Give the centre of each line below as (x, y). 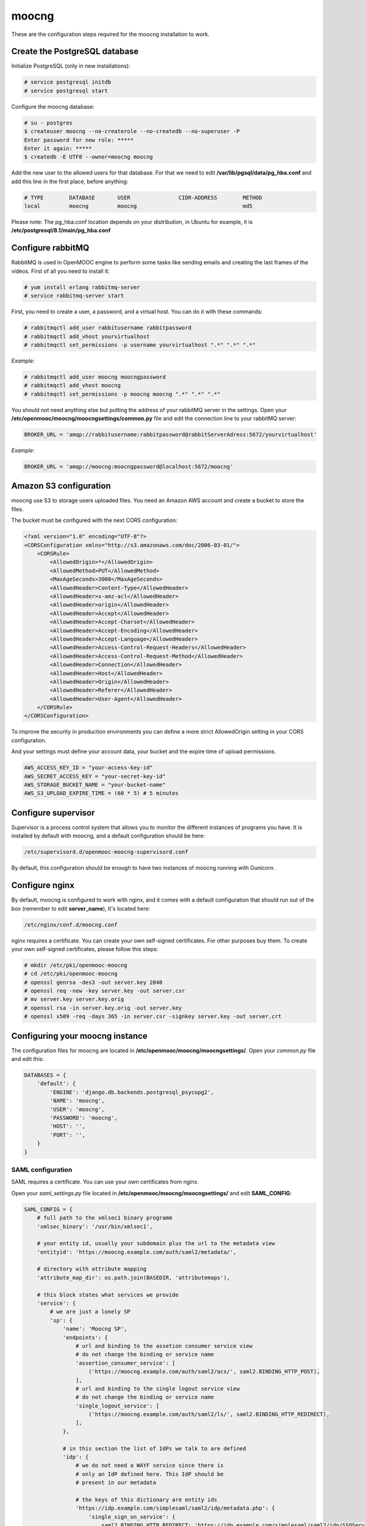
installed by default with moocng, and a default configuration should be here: (108, 836)
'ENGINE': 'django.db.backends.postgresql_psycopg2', (132, 1092)
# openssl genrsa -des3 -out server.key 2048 (93, 982)
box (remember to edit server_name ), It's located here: (81, 908)
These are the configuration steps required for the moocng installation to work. (110, 34)
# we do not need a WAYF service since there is (149, 1466)
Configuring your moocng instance (79, 1036)
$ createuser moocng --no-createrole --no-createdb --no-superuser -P (132, 132)
